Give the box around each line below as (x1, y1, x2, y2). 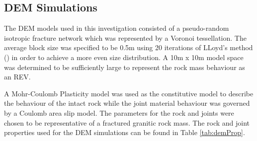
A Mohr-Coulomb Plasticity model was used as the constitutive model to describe (4, 88, 254, 98)
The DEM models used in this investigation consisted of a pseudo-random (4, 23, 229, 33)
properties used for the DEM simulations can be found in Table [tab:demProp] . (4, 127, 245, 138)
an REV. (4, 71, 31, 82)
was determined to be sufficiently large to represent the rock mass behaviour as (4, 62, 245, 72)
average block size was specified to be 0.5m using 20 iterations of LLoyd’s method (4, 42, 253, 53)
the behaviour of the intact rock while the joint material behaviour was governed (4, 98, 250, 108)
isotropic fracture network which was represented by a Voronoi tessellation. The (4, 32, 247, 43)
